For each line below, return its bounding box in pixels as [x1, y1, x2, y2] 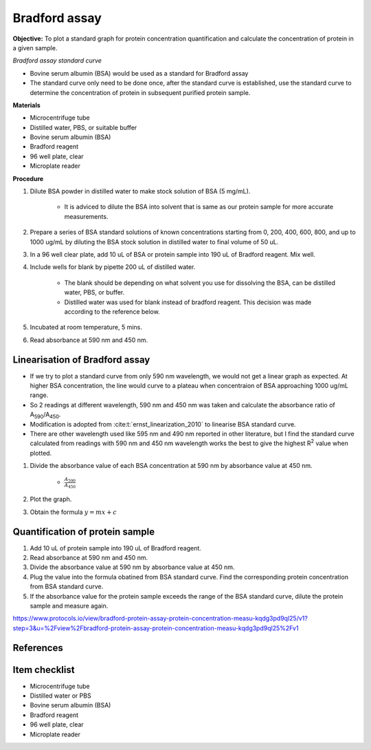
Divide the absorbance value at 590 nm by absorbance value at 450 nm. [30, 563, 235, 571]
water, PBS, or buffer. [64, 288, 125, 297]
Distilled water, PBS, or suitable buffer [30, 123, 137, 131]
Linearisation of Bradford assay [12, 354, 150, 365]
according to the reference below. [64, 307, 161, 316]
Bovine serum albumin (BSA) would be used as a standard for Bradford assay [30, 69, 249, 77]
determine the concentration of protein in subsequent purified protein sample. [30, 88, 251, 96]
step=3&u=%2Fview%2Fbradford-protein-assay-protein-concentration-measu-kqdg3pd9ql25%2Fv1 [12, 623, 299, 632]
